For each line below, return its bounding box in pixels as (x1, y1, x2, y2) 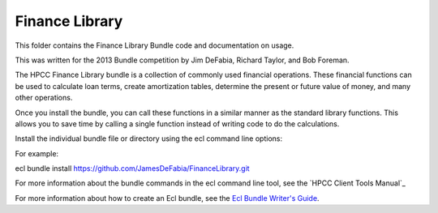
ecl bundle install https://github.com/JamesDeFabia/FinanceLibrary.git (15, 164, 251, 173)
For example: (15, 148, 59, 158)
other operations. (15, 93, 73, 103)
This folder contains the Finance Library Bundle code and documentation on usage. (15, 40, 294, 50)
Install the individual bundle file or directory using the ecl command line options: (15, 134, 283, 143)
